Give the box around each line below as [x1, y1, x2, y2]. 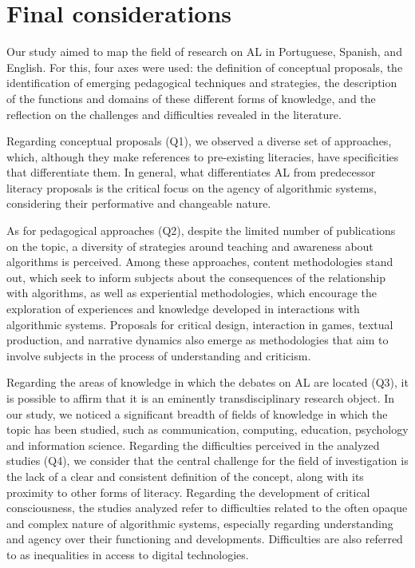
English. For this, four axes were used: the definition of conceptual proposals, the [6, 58, 403, 75]
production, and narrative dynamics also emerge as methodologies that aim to [6, 332, 389, 348]
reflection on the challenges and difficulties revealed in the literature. [6, 105, 342, 122]
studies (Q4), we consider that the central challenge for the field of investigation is [6, 452, 409, 469]
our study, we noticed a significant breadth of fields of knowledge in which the [6, 405, 388, 422]
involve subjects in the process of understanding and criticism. [6, 347, 311, 363]
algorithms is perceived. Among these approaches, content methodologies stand [6, 253, 393, 270]
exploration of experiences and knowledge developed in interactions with [6, 300, 360, 317]
